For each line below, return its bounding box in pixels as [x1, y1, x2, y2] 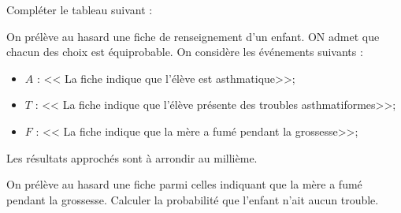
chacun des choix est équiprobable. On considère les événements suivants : [6, 43, 363, 60]
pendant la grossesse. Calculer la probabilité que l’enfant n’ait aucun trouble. [6, 191, 379, 207]
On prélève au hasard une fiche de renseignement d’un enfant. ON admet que [6, 28, 380, 44]
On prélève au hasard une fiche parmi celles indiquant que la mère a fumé [6, 176, 362, 192]
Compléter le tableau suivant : [6, 2, 153, 17]
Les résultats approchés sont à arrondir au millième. [6, 149, 258, 166]
